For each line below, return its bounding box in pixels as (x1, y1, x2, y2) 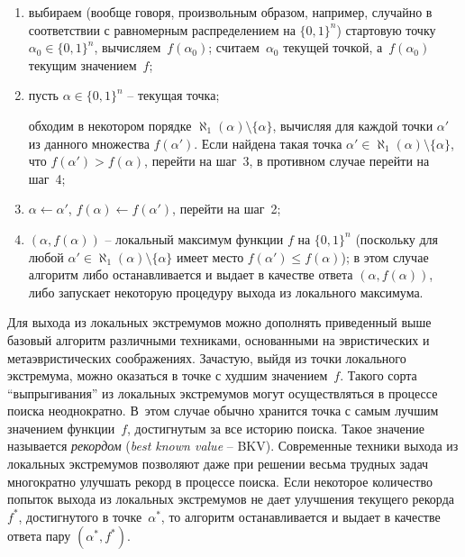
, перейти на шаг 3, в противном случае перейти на (144, 151, 430, 170)
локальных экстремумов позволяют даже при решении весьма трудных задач (7, 454, 429, 473)
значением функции (7, 418, 115, 437)
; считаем (208, 38, 260, 57)
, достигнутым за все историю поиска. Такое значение (127, 418, 424, 437)
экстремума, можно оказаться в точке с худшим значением (7, 366, 328, 385)
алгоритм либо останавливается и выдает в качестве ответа (28, 265, 353, 284)
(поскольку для (355, 229, 439, 248)
